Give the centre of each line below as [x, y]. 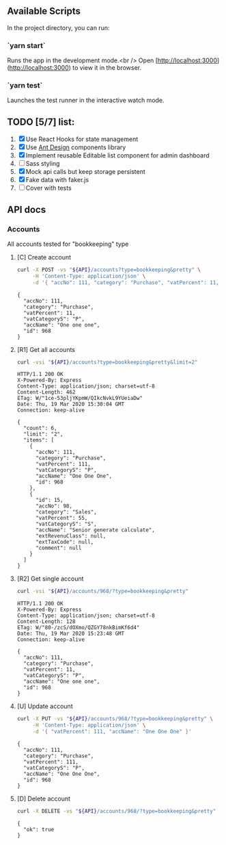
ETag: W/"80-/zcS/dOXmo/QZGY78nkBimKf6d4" [78, 628]
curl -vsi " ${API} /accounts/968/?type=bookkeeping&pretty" [103, 592]
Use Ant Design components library [76, 147]
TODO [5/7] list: [41, 122]
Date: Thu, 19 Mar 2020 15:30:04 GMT [71, 404]
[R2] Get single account [50, 579]
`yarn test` [25, 86]
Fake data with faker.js [57, 180]
